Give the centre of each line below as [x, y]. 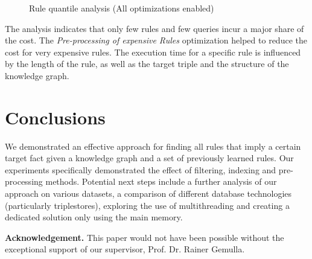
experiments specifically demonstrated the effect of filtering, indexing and [141, 169]
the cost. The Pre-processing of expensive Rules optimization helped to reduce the [156, 40]
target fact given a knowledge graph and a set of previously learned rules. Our [149, 158]
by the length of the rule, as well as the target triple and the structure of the [147, 64]
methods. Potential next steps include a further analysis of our [161, 181]
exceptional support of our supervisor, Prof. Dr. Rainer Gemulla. [125, 249]
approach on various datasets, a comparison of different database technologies [148, 193]
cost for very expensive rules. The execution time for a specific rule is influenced [153, 52]
